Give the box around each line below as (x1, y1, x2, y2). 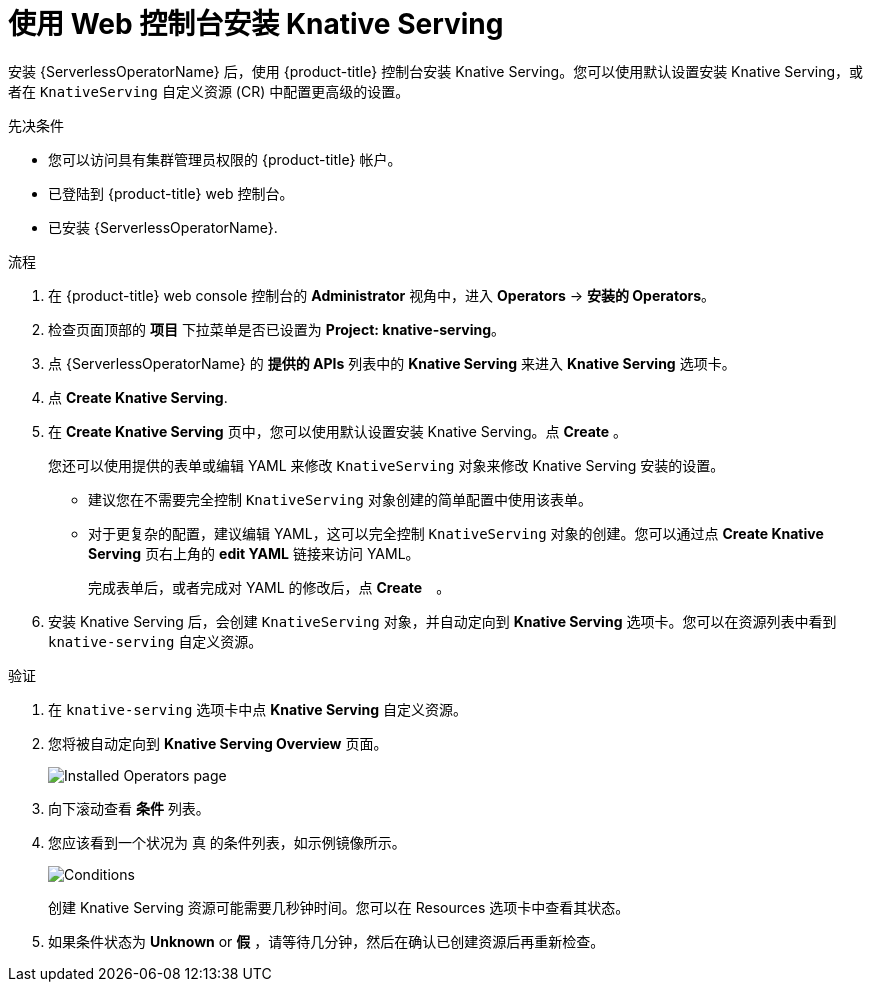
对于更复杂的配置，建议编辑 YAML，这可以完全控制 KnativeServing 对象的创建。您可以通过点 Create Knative (88, 524, 824, 542)
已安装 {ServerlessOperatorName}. (48, 218, 278, 236)
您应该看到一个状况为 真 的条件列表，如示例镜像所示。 (48, 833, 406, 851)
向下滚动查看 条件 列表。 (48, 799, 210, 817)
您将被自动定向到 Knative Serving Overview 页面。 (48, 734, 388, 752)
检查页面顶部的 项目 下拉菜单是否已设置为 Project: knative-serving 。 (48, 320, 506, 338)
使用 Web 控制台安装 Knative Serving (8, 7, 504, 41)
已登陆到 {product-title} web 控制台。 (48, 184, 294, 202)
